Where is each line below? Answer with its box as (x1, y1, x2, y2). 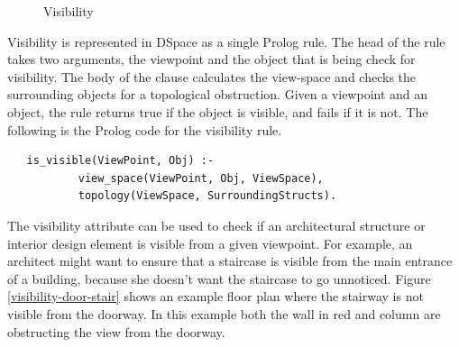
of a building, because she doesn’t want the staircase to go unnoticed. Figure (7, 269, 431, 288)
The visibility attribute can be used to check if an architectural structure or (7, 215, 426, 234)
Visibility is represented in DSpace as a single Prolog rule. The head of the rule (7, 32, 445, 50)
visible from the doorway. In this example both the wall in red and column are (7, 304, 441, 323)
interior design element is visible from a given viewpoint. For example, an (7, 233, 413, 252)
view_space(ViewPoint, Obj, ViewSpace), (78, 171, 324, 185)
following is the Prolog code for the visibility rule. (7, 120, 282, 139)
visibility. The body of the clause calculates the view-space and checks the (7, 67, 417, 86)
